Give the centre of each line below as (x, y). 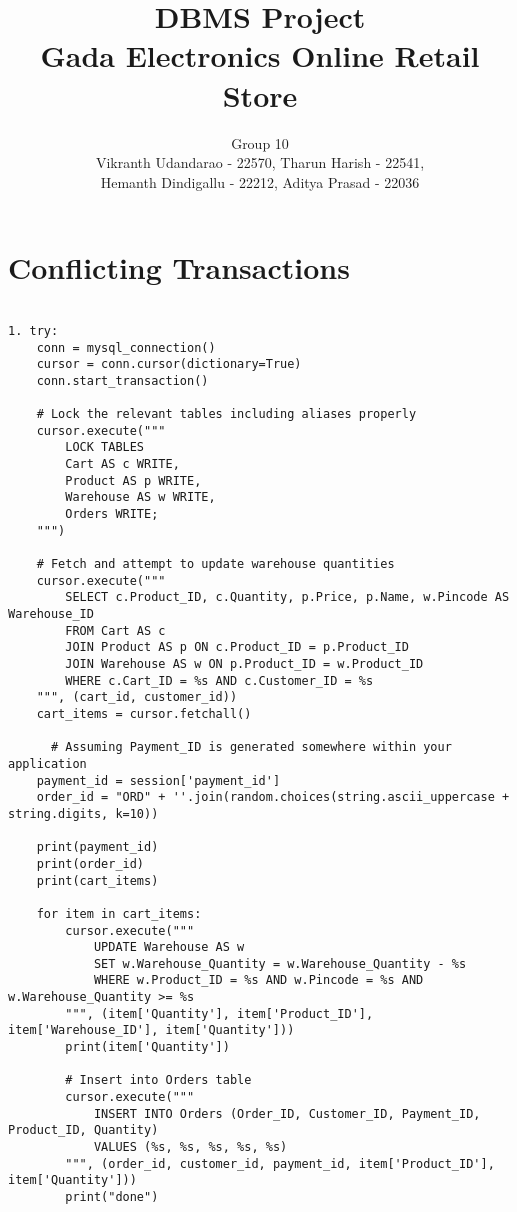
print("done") (112, 1197)
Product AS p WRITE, (133, 480)
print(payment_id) (97, 847)
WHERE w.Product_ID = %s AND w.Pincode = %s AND (258, 980)
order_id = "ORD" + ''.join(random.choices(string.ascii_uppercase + (273, 797)
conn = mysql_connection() (126, 347)
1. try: (33, 330)
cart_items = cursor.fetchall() (144, 713)
